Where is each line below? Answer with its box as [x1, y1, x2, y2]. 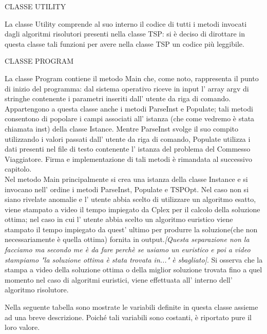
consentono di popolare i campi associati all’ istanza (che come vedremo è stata [5, 113, 255, 124]
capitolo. [5, 163, 32, 174]
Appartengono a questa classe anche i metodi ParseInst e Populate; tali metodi [5, 103, 253, 114]
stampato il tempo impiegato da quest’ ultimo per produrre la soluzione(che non [5, 224, 258, 234]
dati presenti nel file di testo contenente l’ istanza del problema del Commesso [5, 143, 251, 154]
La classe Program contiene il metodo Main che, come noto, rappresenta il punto [5, 72, 259, 83]
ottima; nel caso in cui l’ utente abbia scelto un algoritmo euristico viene [5, 214, 233, 225]
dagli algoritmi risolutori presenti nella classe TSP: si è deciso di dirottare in [5, 28, 245, 39]
